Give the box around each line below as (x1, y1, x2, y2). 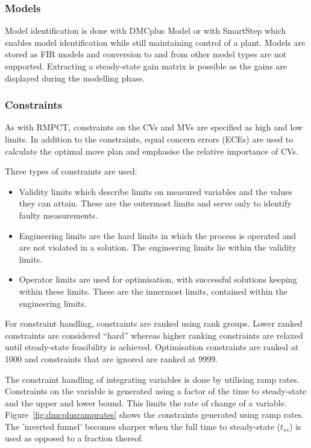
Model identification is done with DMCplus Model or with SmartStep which (5, 24, 286, 37)
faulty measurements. (19, 208, 98, 221)
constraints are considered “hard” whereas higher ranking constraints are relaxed (5, 328, 303, 341)
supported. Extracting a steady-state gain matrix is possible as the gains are (5, 60, 287, 72)
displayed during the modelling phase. (5, 71, 145, 84)
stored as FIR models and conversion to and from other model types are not (5, 48, 287, 60)
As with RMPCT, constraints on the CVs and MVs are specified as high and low (5, 121, 303, 133)
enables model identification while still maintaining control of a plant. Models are (5, 36, 306, 48)
